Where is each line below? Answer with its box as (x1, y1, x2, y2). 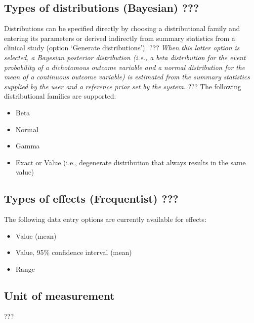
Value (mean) (15, 230, 57, 241)
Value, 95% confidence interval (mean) (15, 247, 132, 257)
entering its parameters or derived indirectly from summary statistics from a (4, 33, 235, 43)
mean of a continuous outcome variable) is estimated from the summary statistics (4, 72, 250, 82)
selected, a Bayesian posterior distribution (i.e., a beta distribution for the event (4, 52, 246, 62)
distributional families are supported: (4, 91, 116, 101)
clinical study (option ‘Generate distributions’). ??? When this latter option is (4, 42, 240, 53)
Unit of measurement (4, 287, 115, 303)
